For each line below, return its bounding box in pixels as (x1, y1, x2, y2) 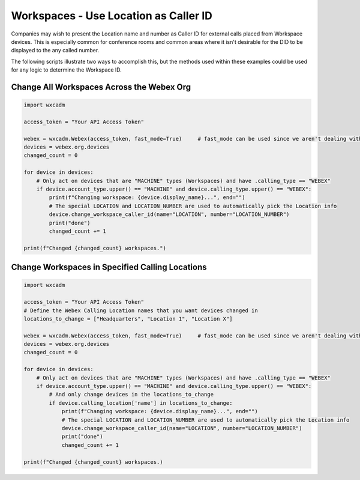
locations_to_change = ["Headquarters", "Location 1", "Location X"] (23, 315, 233, 322)
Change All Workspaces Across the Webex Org (11, 82, 191, 92)
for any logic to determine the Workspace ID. (11, 66, 122, 73)
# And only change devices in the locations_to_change (49, 391, 214, 398)
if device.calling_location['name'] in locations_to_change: (49, 399, 233, 406)
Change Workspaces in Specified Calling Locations (11, 262, 207, 272)
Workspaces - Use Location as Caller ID (11, 9, 213, 22)
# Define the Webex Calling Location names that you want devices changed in (23, 307, 258, 314)
